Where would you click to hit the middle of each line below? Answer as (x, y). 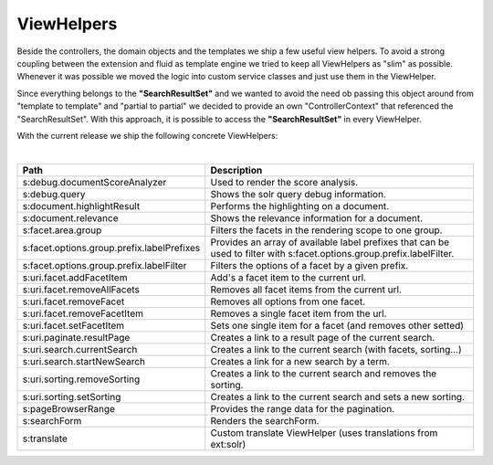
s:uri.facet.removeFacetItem (83, 313)
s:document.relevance (70, 217)
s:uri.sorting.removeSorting (81, 379)
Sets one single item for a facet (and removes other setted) (337, 325)
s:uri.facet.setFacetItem (73, 325)
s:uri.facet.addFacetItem (75, 277)
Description (236, 170)
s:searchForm (52, 420)
